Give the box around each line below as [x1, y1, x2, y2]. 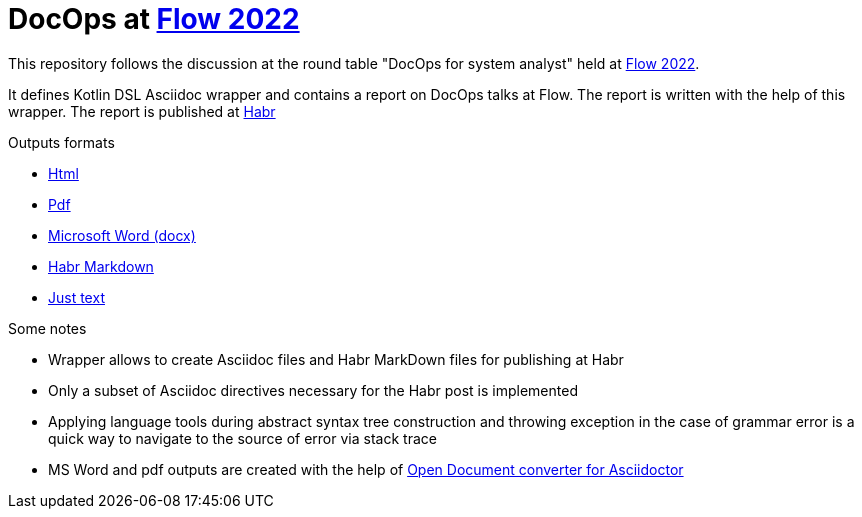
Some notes [8, 319, 87, 337]
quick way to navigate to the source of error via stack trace [48, 429, 437, 447]
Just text [48, 288, 105, 306]
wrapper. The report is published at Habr [8, 102, 276, 120]
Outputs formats [8, 133, 115, 151]
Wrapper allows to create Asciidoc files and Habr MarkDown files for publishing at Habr [48, 350, 624, 368]
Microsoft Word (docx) [48, 226, 196, 244]
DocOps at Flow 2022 [8, 2, 300, 36]
